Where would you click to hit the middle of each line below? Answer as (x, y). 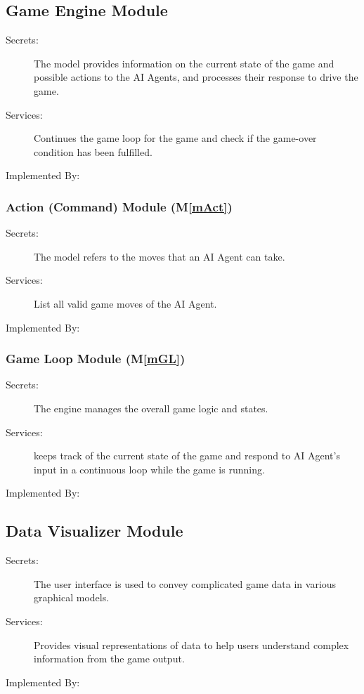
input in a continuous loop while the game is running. (149, 469)
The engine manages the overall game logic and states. (151, 408)
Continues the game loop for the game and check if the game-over (175, 138)
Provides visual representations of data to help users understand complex (191, 644)
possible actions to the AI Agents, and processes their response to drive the (196, 77)
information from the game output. (109, 659)
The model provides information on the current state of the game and (184, 63)
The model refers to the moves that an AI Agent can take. (160, 256)
